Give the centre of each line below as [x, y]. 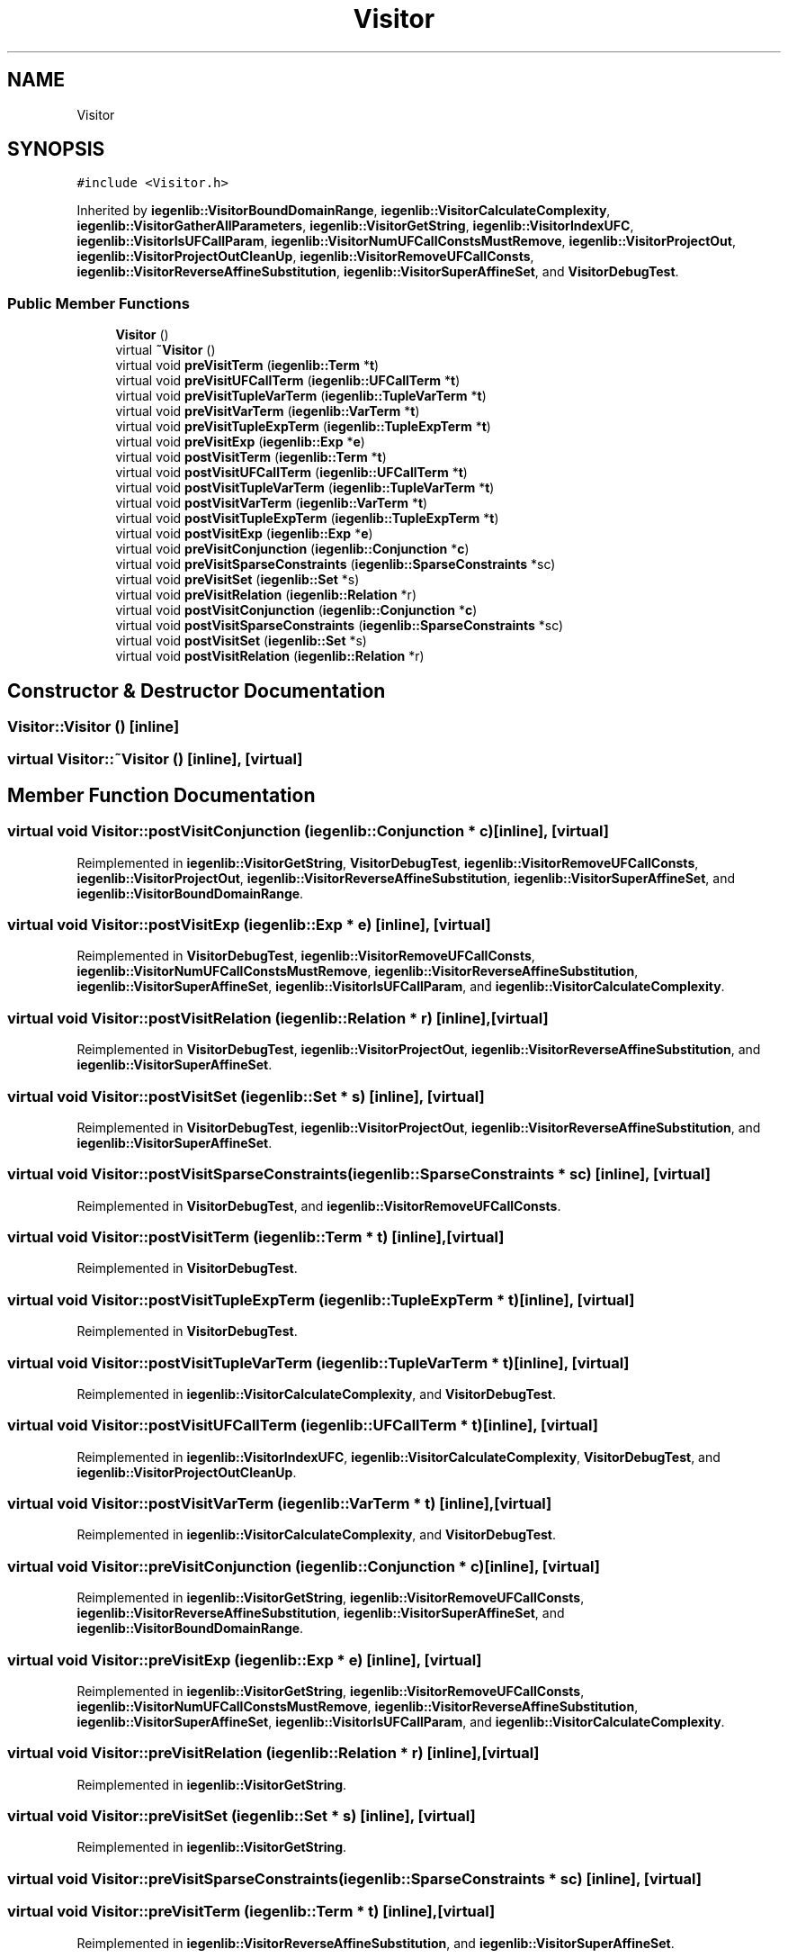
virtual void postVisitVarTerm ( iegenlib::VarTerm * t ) [272, 503]
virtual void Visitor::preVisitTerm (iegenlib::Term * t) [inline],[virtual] [251, 1912]
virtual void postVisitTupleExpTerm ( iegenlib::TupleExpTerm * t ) [307, 519]
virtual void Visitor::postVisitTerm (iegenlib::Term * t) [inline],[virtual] [256, 1237]
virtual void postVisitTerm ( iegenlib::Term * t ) [251, 457]
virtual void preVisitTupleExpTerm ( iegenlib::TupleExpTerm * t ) [303, 427]
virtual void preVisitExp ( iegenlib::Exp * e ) [240, 442]
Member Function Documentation [161, 795]
